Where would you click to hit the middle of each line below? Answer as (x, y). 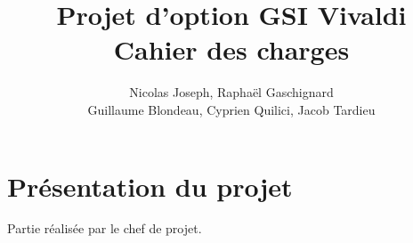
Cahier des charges (231, 49)
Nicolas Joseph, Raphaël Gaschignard (231, 92)
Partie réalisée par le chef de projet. (105, 228)
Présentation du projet (150, 186)
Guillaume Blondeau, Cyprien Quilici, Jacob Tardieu (231, 109)
